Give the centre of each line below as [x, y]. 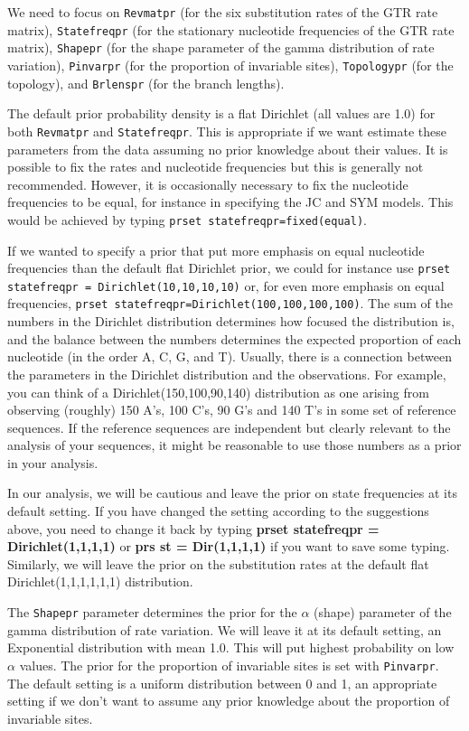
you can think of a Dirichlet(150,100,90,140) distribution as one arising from [218, 392]
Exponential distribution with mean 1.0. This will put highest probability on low [231, 647]
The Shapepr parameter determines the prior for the [152, 612]
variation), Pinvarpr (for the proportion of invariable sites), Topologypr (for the [230, 65]
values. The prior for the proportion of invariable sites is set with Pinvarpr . [229, 665]
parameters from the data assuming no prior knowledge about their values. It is [228, 149]
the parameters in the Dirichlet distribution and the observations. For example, [227, 374]
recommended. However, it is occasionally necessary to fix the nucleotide [208, 184]
